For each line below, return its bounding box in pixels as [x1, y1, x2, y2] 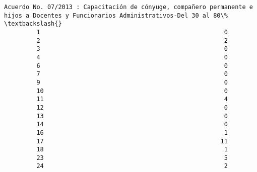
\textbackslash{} [4, 20, 62, 28]
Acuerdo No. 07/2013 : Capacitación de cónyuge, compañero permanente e [4, 4, 253, 11]
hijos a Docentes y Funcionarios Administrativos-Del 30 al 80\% [4, 12, 228, 19]
